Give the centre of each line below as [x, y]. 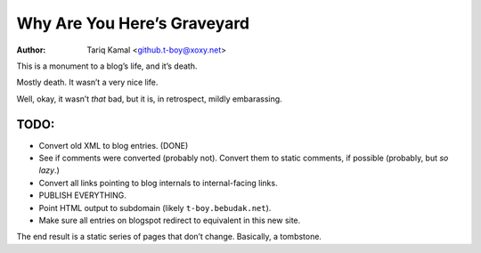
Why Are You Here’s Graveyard [133, 23]
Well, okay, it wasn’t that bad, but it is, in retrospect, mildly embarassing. [149, 99]
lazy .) [49, 170]
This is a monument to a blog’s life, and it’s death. [107, 66]
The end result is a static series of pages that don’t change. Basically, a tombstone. [169, 237]
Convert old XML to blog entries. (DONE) [114, 145]
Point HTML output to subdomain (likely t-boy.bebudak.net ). [155, 208]
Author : [31, 50]
